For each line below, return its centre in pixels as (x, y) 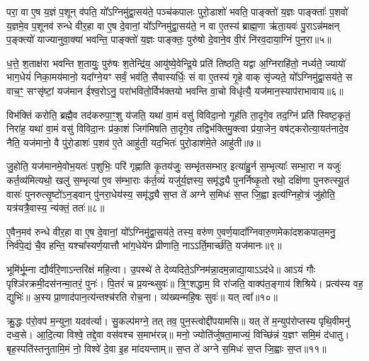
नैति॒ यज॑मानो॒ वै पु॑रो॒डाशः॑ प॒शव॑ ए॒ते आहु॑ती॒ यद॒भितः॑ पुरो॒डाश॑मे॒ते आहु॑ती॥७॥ (134, 142)
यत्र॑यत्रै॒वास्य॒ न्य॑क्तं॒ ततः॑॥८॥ (56, 208)
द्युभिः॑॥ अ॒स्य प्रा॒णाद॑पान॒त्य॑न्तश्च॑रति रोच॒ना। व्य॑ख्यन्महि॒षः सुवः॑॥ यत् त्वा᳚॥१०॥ (142, 297)
